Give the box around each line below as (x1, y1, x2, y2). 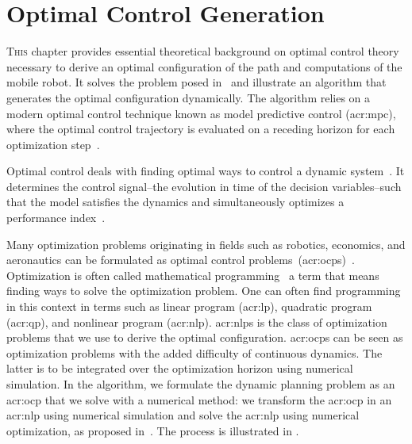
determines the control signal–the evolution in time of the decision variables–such (6, 178, 402, 194)
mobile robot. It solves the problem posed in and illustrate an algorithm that (6, 74, 387, 90)
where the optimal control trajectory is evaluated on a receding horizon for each (6, 121, 395, 137)
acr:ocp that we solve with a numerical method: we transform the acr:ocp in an (6, 391, 392, 408)
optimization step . (6, 136, 100, 152)
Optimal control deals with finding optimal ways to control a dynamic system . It (6, 163, 405, 179)
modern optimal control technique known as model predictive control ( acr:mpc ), (6, 105, 396, 121)
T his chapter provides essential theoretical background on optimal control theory (6, 43, 399, 59)
